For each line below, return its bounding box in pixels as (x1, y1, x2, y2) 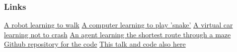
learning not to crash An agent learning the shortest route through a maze (4, 29, 231, 39)
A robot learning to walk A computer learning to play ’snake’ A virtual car (4, 20, 233, 30)
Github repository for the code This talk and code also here (4, 39, 186, 49)
